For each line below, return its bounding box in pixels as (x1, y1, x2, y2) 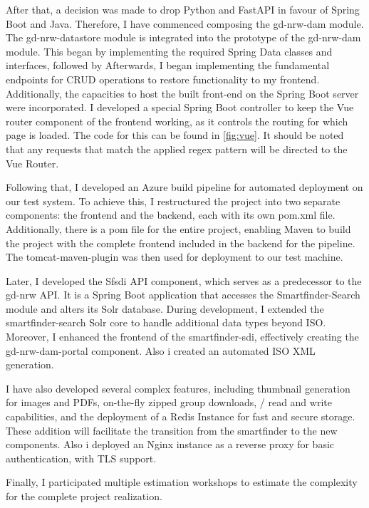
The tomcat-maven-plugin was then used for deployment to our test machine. (6, 249, 343, 264)
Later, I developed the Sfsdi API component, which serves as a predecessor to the (6, 273, 362, 288)
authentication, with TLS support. (6, 450, 157, 465)
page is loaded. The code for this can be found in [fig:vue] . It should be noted (6, 128, 344, 142)
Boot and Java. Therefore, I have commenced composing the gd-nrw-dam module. (6, 16, 364, 31)
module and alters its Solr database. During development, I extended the (6, 301, 324, 316)
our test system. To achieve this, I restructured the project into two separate (6, 193, 341, 208)
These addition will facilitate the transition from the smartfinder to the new (6, 423, 338, 437)
